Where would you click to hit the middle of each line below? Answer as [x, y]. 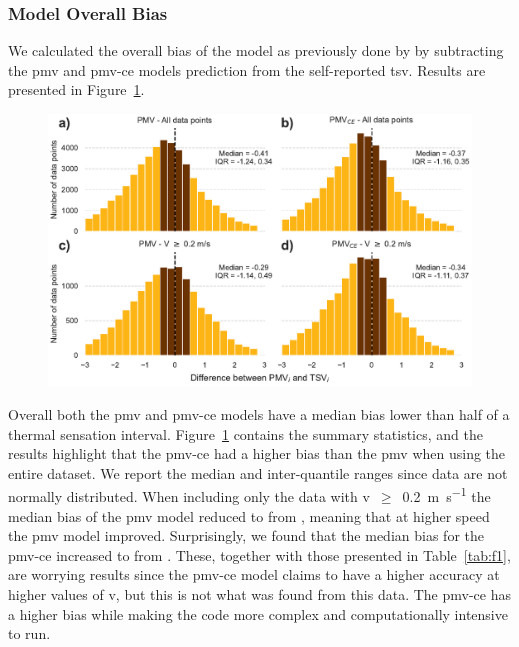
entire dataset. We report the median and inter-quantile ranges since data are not [258, 472]
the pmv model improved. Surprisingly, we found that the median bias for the [246, 535]
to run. [29, 633]
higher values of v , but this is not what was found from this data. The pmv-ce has [260, 594]
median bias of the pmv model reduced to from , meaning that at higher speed [249, 515]
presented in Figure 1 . [76, 89]
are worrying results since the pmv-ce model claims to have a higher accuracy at [254, 574]
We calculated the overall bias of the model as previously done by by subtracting [256, 50]
